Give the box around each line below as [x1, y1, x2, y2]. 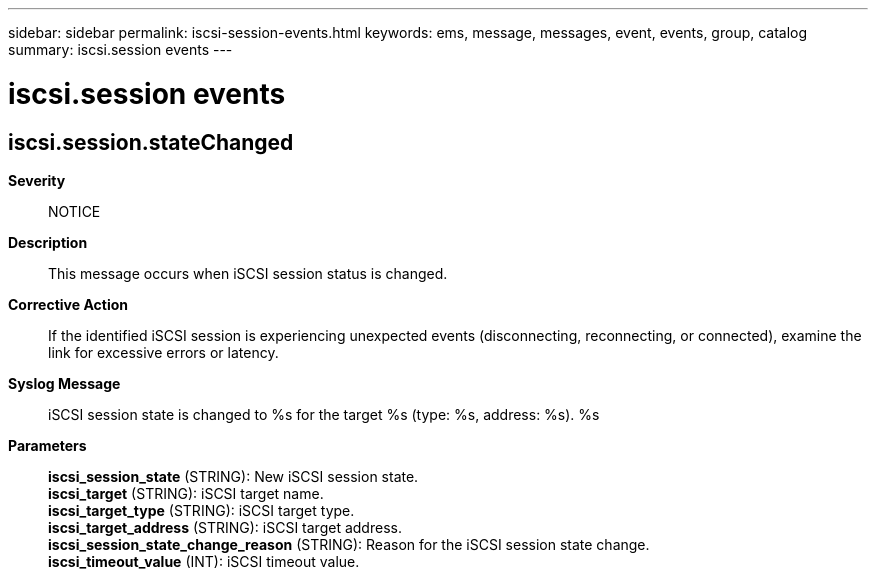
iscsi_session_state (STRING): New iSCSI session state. [48, 467, 419, 485]
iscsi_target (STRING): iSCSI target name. [48, 484, 324, 502]
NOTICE [48, 202, 101, 220]
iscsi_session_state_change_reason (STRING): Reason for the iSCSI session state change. [48, 535, 650, 553]
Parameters [8, 436, 87, 454]
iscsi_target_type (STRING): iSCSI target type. [48, 501, 355, 519]
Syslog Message [8, 374, 121, 392]
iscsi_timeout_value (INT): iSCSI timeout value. [48, 552, 360, 570]
